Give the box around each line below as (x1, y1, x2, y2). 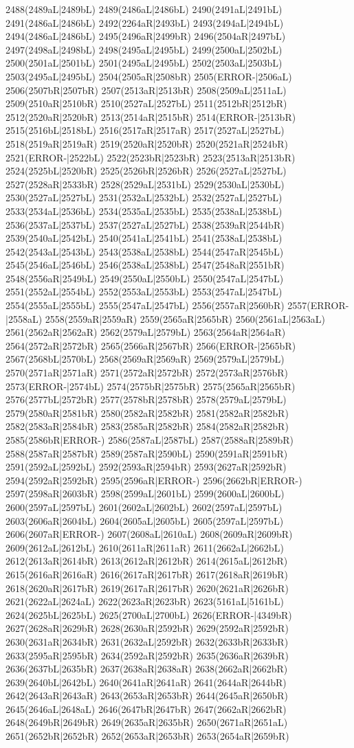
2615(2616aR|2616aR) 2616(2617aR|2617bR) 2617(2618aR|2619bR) (5, 567, 289, 581)
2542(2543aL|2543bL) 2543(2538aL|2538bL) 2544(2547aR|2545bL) (5, 244, 284, 258)
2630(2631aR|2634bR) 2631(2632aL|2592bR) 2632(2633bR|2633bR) (5, 634, 289, 648)
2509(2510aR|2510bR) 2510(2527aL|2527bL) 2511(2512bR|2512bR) (5, 96, 287, 111)
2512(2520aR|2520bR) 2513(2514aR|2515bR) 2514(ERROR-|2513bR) (5, 109, 296, 124)
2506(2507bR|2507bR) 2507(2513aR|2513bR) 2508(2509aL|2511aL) (5, 82, 287, 97)
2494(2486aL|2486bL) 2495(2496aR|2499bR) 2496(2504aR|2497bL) (5, 29, 286, 43)
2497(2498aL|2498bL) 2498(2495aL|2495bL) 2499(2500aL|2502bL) (5, 42, 283, 56)
